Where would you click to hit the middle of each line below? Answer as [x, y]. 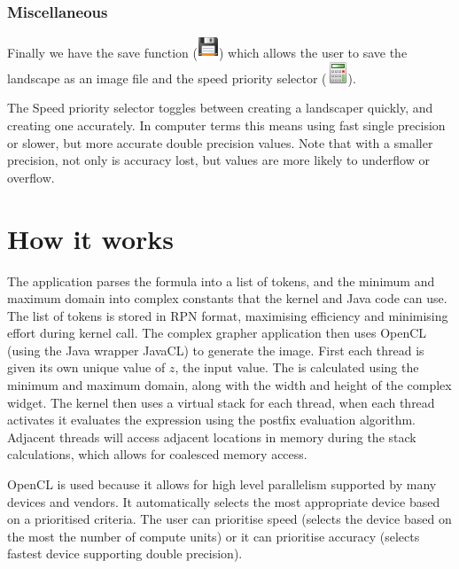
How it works [91, 238]
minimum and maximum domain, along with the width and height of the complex [229, 385]
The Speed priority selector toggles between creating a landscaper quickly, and [220, 108]
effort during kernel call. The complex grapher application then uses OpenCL [217, 333]
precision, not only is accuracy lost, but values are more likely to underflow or [218, 160]
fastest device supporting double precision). [125, 553]
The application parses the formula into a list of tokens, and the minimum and [221, 281]
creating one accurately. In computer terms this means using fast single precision [226, 125]
